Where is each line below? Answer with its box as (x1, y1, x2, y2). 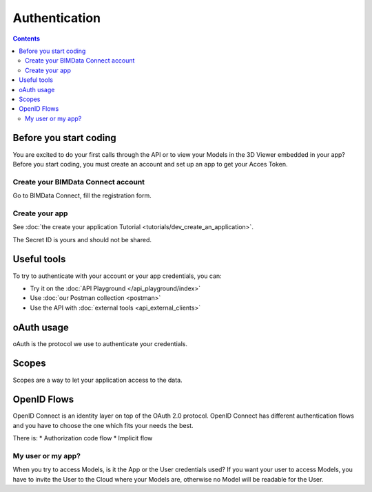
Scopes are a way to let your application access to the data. (12, 376, 183, 384)
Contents (12, 34, 41, 43)
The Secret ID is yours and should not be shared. (12, 235, 152, 244)
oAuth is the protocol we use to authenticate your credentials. (12, 339, 188, 347)
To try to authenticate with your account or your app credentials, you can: (12, 272, 222, 280)
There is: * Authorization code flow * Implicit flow (12, 434, 153, 442)
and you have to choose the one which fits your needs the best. (12, 421, 194, 429)
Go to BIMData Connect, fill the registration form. (12, 191, 152, 200)
